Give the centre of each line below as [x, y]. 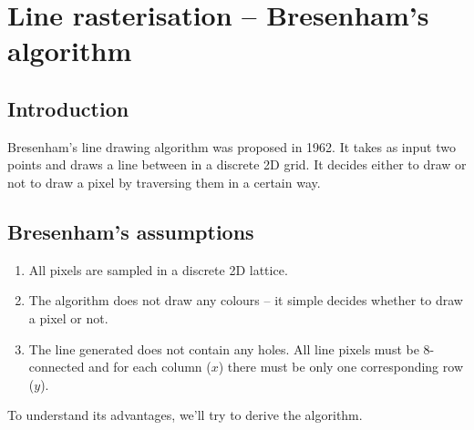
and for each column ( [150, 367]
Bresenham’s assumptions [131, 231]
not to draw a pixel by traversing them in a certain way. [164, 182]
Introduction [68, 108]
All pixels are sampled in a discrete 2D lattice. [158, 269]
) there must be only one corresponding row [340, 367]
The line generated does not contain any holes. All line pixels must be [224, 348]
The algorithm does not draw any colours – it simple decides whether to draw [246, 300]
